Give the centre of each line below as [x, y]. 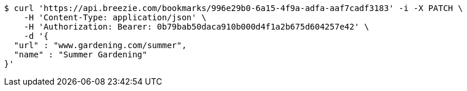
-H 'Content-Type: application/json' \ [115, 17]
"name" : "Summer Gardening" [80, 54]
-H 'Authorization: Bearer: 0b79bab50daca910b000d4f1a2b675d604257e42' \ [196, 27]
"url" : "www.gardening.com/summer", [100, 45]
